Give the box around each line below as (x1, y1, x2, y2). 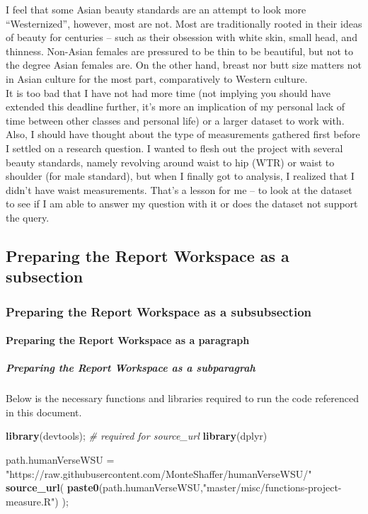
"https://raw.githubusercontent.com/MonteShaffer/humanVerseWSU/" (6, 466, 312, 481)
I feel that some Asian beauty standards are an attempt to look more (6, 2, 306, 16)
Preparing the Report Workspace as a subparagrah (6, 360, 255, 375)
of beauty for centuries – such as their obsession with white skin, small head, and (6, 30, 357, 45)
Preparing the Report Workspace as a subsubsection (6, 302, 312, 320)
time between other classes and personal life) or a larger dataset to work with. (6, 113, 345, 127)
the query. (6, 210, 50, 224)
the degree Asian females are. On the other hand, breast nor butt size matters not (6, 57, 362, 72)
